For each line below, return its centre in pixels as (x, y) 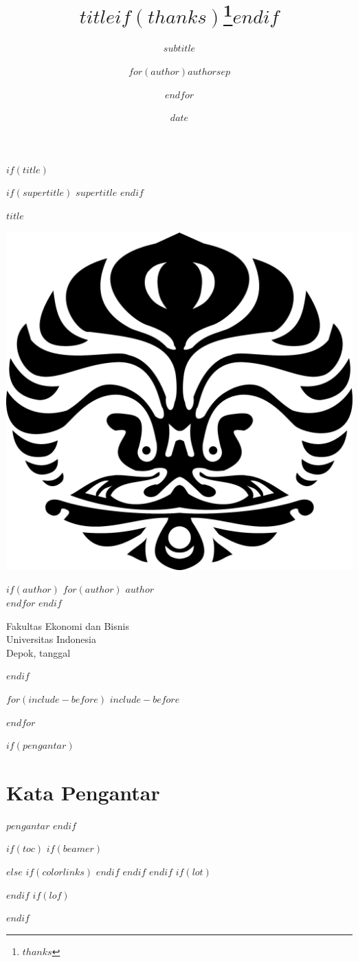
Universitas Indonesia (51, 639)
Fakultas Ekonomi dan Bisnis (68, 625)
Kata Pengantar (83, 792)
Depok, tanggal (38, 652)
